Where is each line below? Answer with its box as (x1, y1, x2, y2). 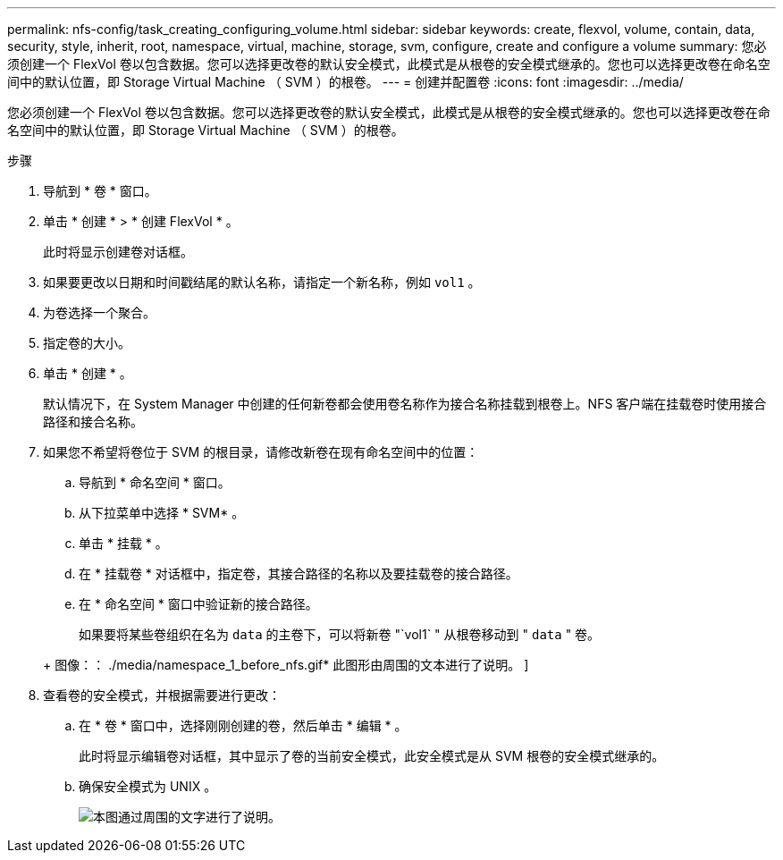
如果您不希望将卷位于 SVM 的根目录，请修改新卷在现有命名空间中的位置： (43, 444, 479, 460)
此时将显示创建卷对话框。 (43, 244, 193, 259)
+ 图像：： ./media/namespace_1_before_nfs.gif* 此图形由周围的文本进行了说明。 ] (43, 657, 529, 672)
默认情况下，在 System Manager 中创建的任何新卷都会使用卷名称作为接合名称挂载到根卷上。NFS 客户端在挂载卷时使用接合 (43, 396, 767, 411)
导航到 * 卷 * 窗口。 (43, 183, 157, 198)
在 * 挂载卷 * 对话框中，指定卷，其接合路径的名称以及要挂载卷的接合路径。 (79, 566, 518, 581)
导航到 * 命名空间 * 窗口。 (79, 475, 231, 490)
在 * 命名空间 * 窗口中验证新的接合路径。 (79, 596, 318, 611)
